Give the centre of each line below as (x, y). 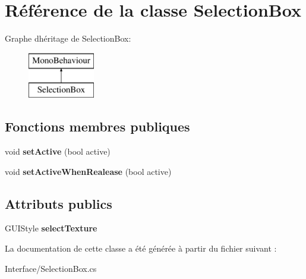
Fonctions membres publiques (97, 126)
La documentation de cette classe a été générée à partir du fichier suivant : (141, 248)
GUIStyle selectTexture (51, 228)
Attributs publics (59, 203)
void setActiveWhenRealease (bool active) (88, 171)
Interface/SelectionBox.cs (51, 268)
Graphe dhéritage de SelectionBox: (68, 38)
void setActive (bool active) (58, 151)
